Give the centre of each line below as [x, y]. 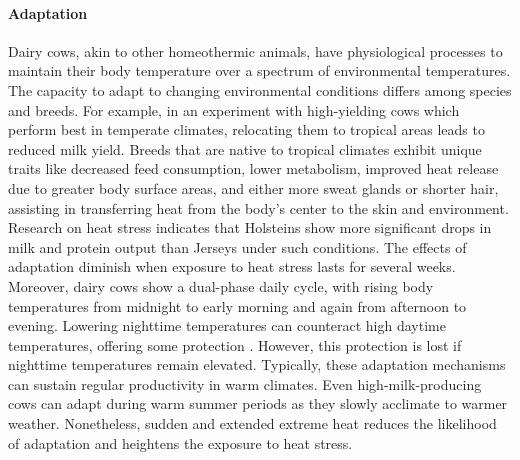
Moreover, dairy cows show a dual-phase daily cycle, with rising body [221, 285]
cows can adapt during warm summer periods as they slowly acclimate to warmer [258, 403]
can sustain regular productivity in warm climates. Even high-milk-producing [245, 383]
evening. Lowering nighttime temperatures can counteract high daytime [227, 325]
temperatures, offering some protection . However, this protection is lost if [235, 344]
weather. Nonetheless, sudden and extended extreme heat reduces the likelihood [252, 423]
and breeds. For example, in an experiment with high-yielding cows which [234, 109]
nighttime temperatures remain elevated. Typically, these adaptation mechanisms [257, 364]
